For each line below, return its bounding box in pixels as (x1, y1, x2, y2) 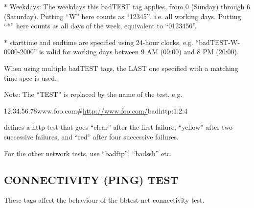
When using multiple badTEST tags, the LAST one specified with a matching (4, 63, 238, 73)
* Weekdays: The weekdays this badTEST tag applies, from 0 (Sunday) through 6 (4, 1, 251, 11)
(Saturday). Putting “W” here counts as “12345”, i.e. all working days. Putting (4, 11, 241, 21)
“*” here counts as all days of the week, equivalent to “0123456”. (4, 21, 197, 31)
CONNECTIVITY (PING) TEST (4, 172, 179, 187)
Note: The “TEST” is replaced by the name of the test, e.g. (4, 89, 183, 99)
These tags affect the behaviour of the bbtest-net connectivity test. (4, 195, 205, 205)
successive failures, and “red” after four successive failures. (4, 131, 179, 141)
